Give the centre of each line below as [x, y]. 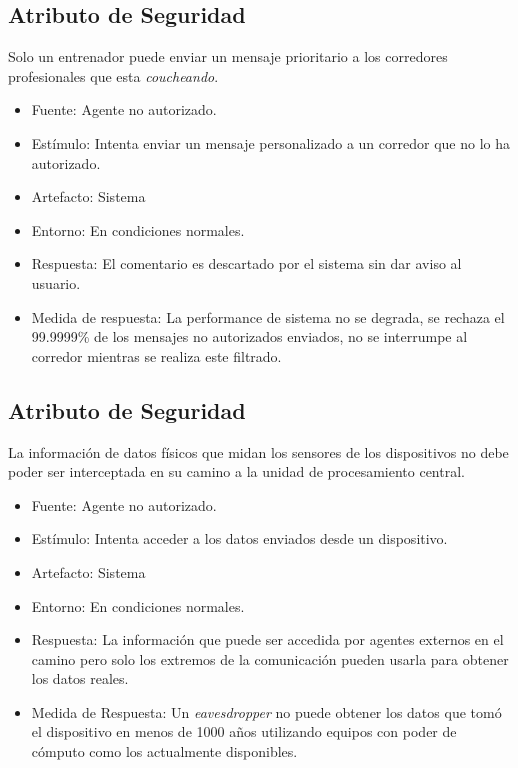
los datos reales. [80, 678]
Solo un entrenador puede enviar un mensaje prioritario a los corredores [228, 56]
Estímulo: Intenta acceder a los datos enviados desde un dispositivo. [239, 538]
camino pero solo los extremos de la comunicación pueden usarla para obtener [270, 658]
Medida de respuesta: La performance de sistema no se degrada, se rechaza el [268, 316]
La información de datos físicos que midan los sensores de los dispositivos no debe [258, 451]
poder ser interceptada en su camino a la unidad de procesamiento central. [236, 471]
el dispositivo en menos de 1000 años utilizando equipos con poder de [244, 731]
